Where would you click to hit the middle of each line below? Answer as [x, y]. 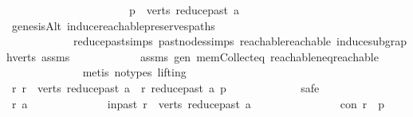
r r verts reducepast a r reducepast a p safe [165, 87]
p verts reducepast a [184, 10]
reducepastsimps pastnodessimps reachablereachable [202, 41]
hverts [22, 56]
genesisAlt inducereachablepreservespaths [113, 25]
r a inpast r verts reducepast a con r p [198, 103]
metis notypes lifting [134, 72]
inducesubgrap [372, 41]
